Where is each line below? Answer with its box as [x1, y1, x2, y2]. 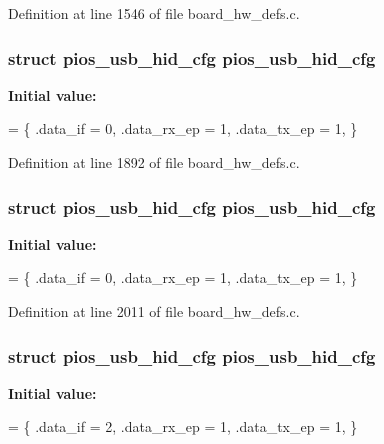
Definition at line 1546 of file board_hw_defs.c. [8, 3, 300, 23]
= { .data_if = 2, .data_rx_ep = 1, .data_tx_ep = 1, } [8, 416, 358, 437]
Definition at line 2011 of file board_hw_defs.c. [8, 301, 300, 321]
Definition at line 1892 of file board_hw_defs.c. [8, 152, 300, 172]
